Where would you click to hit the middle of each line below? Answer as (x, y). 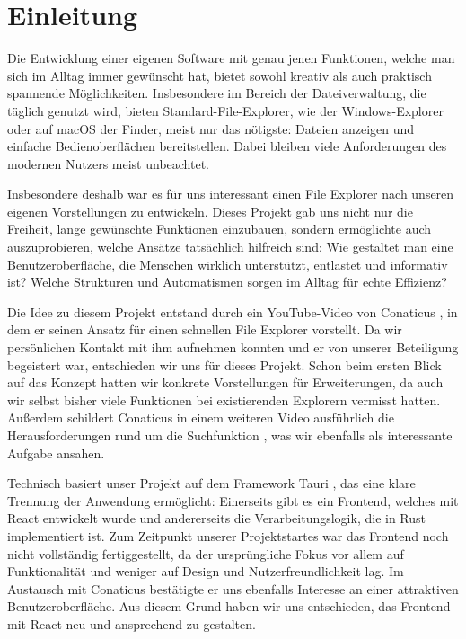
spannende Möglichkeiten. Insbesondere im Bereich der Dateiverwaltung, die (217, 93)
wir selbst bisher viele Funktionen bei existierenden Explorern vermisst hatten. (224, 399)
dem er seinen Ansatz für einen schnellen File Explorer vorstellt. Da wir (205, 329)
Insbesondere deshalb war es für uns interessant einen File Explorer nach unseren (231, 194)
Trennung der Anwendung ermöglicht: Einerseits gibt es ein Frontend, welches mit (233, 500)
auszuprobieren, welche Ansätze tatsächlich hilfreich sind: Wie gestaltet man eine (230, 247)
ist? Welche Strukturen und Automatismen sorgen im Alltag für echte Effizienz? (227, 282)
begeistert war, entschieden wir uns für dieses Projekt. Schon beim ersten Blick (224, 364)
